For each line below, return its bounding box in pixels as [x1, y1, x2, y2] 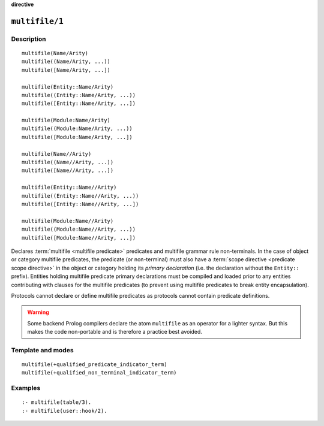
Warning [27, 309, 49, 316]
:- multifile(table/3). [22, 399, 92, 406]
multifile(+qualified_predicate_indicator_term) [22, 361, 167, 368]
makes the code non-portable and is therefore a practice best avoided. [27, 328, 202, 336]
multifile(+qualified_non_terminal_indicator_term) [22, 369, 177, 376]
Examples [11, 384, 41, 392]
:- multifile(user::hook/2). [22, 407, 107, 414]
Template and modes [11, 346, 74, 354]
